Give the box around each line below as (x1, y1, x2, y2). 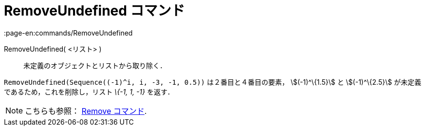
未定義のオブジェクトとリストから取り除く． (23, 61, 166, 70)
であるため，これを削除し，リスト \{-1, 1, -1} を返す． (4, 87, 174, 96)
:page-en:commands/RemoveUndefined (4, 28, 133, 37)
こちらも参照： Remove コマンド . (25, 106, 147, 116)
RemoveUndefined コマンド (4, 2, 185, 19)
